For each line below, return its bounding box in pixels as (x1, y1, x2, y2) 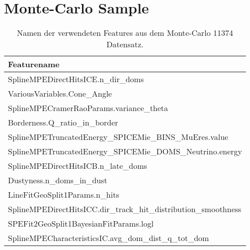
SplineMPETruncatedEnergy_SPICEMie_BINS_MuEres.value (8, 131, 229, 143)
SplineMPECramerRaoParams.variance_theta (8, 102, 168, 114)
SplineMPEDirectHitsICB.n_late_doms (8, 160, 147, 172)
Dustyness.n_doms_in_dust (8, 174, 107, 186)
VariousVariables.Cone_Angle (8, 88, 112, 100)
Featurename (8, 58, 60, 70)
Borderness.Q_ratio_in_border (8, 117, 118, 128)
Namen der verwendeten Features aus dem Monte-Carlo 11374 (16, 27, 234, 39)
